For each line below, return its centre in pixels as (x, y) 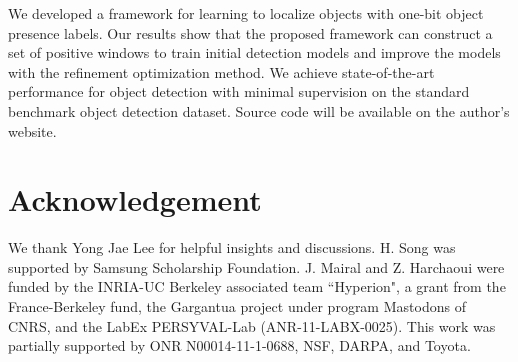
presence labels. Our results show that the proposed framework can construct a (250, 32)
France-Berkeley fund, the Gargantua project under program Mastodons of (237, 306)
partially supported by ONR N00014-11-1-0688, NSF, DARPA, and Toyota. (239, 345)
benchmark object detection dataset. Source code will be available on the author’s (259, 110)
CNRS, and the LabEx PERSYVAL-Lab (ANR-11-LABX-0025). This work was (252, 325)
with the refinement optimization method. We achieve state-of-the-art (221, 71)
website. (32, 130)
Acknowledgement (135, 199)
